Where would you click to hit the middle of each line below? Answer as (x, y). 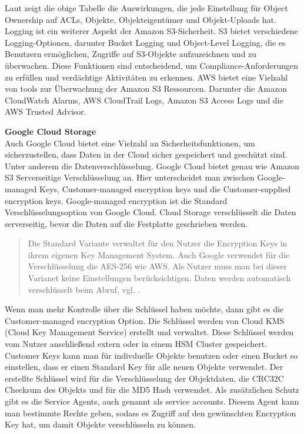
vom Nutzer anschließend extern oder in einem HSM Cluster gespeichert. (136, 344)
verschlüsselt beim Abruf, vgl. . (84, 289)
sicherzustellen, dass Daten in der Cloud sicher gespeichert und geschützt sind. (146, 154)
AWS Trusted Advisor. (46, 111)
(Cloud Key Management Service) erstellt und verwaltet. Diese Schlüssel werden (149, 332)
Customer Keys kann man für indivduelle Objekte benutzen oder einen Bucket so (151, 355)
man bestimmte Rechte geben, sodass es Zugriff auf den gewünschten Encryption (151, 413)
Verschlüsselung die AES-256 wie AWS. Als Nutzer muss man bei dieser (158, 266)
